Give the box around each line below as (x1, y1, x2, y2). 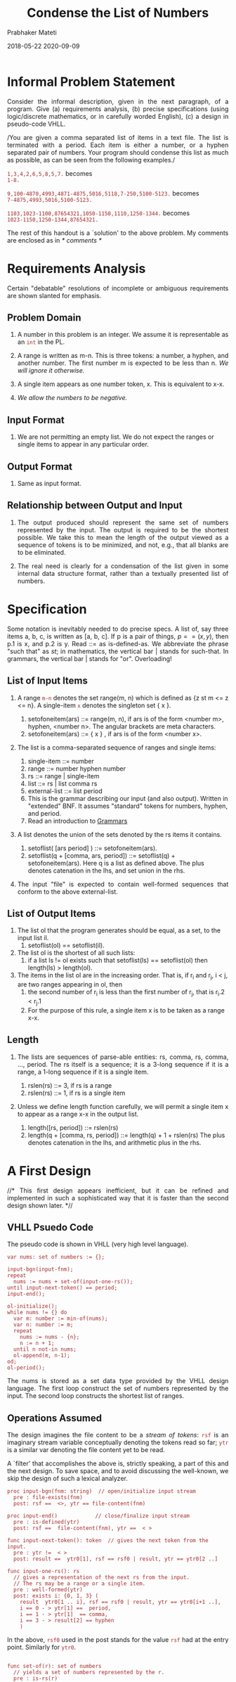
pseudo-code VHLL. (7, 120, 66, 128)
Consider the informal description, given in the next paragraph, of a (7, 97, 229, 105)
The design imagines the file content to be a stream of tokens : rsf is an (7, 1431, 229, 1439)
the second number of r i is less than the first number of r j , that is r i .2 (27, 988, 225, 998)
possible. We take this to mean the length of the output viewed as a (17, 533, 229, 541)
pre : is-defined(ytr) (13, 1519, 80, 1526)
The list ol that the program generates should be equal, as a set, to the (17, 926, 221, 935)
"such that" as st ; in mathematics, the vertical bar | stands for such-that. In (7, 647, 229, 655)
